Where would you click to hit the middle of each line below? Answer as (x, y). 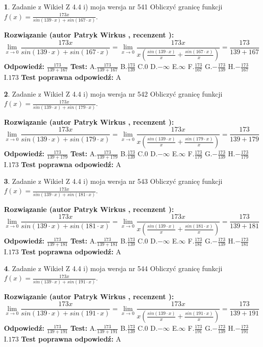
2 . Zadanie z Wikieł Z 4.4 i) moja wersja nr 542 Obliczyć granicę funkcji (113, 93)
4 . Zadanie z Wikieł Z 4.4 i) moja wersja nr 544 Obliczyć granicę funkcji (113, 268)
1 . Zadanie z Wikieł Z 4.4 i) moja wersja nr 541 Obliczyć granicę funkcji (113, 6)
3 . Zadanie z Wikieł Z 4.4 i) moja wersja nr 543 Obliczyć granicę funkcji (113, 181)
